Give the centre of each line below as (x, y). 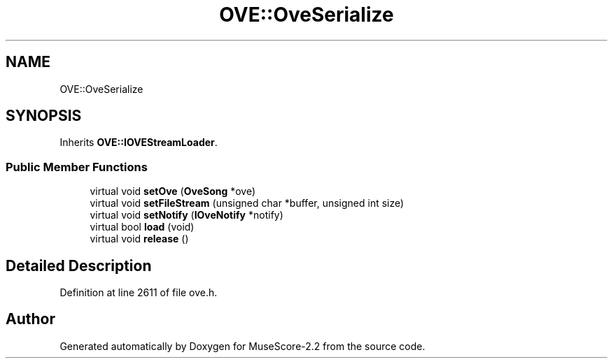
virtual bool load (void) (142, 227)
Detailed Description (79, 265)
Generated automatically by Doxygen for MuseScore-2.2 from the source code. (242, 346)
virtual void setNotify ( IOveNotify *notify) (186, 215)
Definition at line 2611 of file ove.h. (139, 293)
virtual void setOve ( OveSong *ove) (173, 191)
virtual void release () (139, 239)
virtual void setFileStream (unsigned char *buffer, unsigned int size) (247, 203)
